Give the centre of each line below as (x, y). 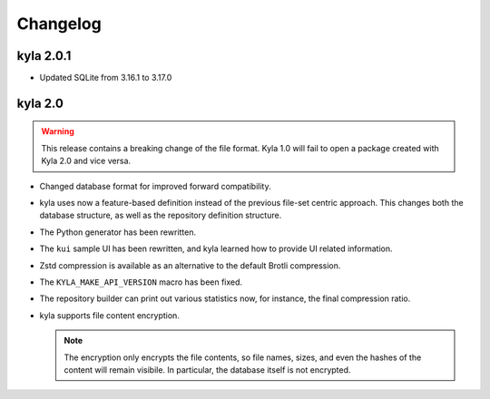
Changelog (59, 24)
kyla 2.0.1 (44, 56)
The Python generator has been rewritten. (118, 232)
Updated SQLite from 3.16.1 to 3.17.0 (106, 78)
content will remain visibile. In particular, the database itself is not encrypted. (207, 370)
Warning (58, 131)
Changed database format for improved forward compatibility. (155, 186)
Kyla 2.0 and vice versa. (86, 161)
